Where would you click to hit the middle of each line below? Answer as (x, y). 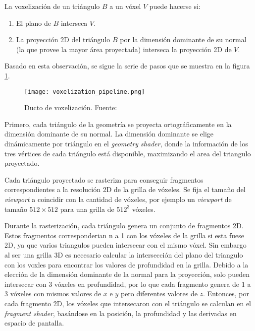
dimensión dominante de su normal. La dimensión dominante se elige (109, 134)
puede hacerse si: (175, 6)
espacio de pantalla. (34, 323)
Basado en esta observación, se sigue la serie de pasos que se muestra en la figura (127, 66)
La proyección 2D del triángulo (63, 39)
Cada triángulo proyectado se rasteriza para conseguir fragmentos (104, 179)
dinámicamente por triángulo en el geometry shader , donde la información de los (126, 143)
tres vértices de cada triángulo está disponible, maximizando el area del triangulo (128, 153)
